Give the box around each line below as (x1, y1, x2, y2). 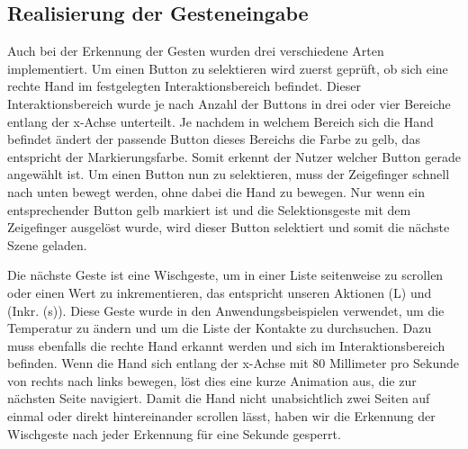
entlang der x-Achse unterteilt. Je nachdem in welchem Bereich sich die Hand (7, 112, 434, 130)
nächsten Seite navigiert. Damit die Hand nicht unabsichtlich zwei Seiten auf (7, 389, 430, 408)
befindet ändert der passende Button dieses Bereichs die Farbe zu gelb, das (7, 130, 420, 148)
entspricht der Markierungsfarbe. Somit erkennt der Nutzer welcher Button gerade (7, 147, 461, 166)
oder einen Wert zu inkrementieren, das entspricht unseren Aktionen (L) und (7, 283, 432, 301)
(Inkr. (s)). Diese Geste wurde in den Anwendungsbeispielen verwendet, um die (7, 301, 445, 319)
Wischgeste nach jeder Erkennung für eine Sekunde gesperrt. (7, 424, 341, 443)
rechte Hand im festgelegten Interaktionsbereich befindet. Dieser (7, 76, 361, 95)
